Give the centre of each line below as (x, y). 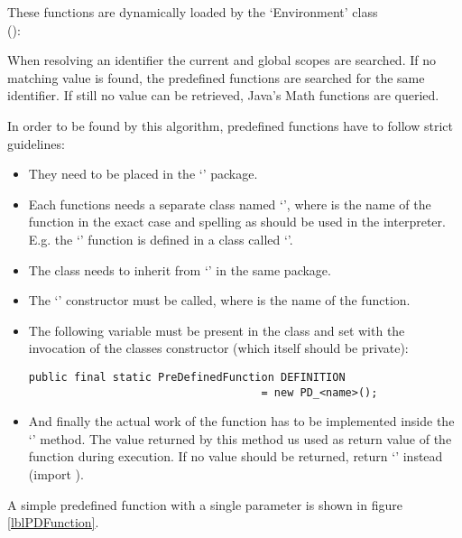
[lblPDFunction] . (53, 522)
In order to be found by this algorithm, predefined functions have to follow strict (230, 125)
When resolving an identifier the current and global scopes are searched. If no (222, 60)
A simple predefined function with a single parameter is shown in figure (205, 504)
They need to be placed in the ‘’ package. (143, 174)
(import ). (56, 474)
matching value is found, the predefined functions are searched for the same (216, 77)
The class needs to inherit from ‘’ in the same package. (180, 269)
